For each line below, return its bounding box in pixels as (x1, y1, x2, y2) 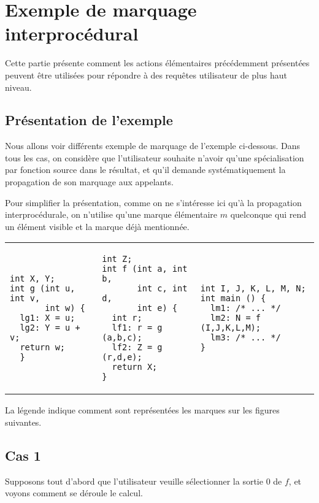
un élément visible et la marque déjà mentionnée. (5, 220, 190, 232)
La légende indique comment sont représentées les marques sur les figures (5, 404, 280, 417)
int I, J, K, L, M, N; (200, 283, 306, 294)
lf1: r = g (112, 323, 163, 333)
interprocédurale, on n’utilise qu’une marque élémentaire (5, 208, 218, 221)
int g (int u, (10, 283, 75, 294)
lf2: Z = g (112, 342, 163, 353)
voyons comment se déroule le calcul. (5, 486, 143, 499)
